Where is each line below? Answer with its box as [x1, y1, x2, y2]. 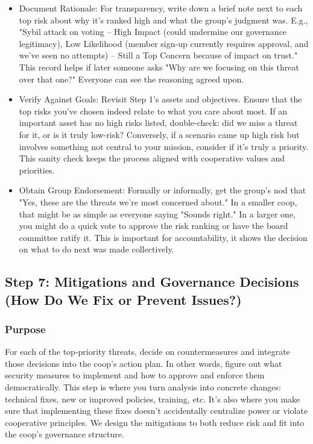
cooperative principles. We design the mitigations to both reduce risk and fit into [5, 416, 305, 428]
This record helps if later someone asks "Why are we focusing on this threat [19, 60, 299, 73]
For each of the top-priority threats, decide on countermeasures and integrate [5, 345, 290, 358]
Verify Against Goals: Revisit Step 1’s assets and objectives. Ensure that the [19, 93, 302, 105]
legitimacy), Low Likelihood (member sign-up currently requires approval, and [19, 37, 309, 49]
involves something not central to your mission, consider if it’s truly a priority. [19, 140, 309, 152]
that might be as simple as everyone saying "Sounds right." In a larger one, [19, 207, 296, 220]
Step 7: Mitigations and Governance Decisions [5, 272, 299, 291]
